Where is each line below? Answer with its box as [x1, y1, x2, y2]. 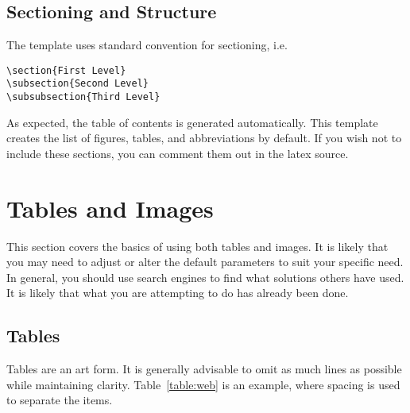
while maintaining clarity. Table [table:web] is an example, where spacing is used [6, 376, 400, 392]
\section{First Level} [6, 64, 126, 76]
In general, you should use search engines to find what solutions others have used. [6, 268, 404, 285]
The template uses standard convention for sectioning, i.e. [6, 37, 288, 53]
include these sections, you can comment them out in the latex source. [6, 145, 349, 161]
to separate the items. [6, 392, 113, 408]
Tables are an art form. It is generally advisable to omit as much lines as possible [6, 361, 402, 377]
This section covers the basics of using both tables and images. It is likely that [6, 237, 389, 254]
